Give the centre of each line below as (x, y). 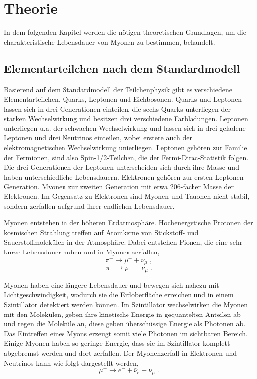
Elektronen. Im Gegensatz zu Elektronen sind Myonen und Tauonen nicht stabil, (127, 196)
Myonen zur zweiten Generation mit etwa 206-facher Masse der (138, 186)
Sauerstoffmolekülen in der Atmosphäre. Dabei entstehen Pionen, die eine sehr (123, 242)
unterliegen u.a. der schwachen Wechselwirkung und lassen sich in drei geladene (125, 128)
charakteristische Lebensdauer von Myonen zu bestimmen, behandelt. (110, 41)
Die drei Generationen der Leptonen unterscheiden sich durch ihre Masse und (122, 167)
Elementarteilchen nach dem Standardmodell (122, 68)
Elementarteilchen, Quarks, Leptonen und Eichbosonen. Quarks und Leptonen (123, 99)
